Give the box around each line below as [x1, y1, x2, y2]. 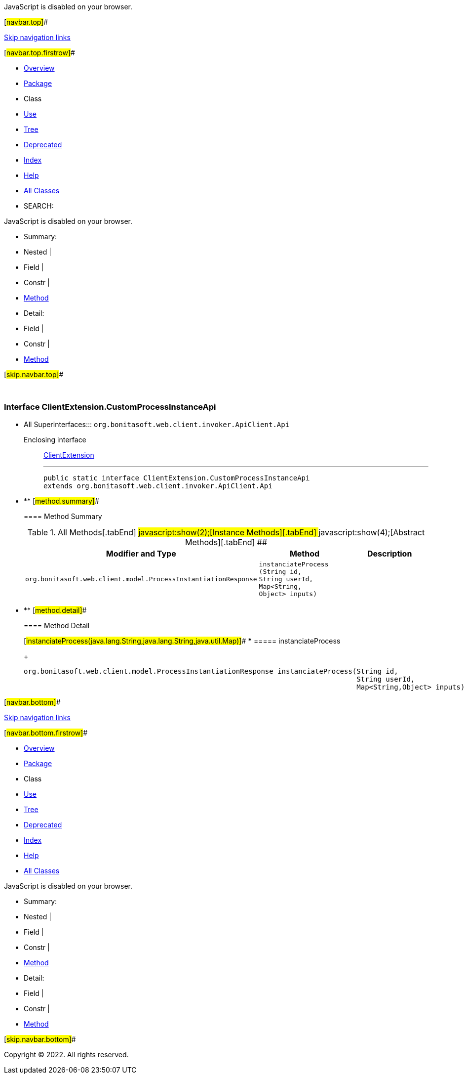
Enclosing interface [24, 435, 86, 444]
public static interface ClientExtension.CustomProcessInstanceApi [43, 474, 310, 482]
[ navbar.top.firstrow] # [4, 48, 75, 57]
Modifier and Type [106, 548, 176, 559]
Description [367, 548, 412, 559]
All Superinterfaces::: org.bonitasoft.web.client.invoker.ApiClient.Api [24, 420, 290, 429]
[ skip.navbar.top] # [4, 370, 64, 379]
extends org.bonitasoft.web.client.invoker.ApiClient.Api [43, 481, 272, 490]
